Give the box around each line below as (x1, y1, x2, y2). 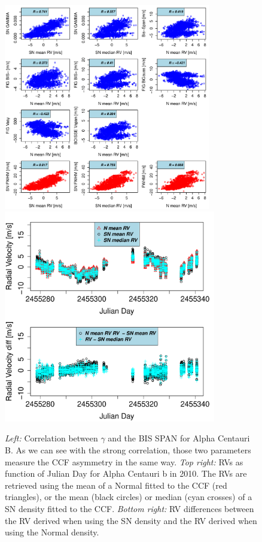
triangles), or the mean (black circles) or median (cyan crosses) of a (5, 490, 252, 503)
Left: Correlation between (5, 432, 98, 444)
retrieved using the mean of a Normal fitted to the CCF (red (5, 479, 227, 491)
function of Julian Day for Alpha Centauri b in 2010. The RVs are (5, 467, 247, 480)
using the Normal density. (5, 526, 99, 538)
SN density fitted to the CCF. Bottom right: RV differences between (5, 502, 254, 514)
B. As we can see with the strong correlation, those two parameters (5, 443, 251, 456)
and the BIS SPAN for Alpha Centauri (108, 432, 250, 444)
